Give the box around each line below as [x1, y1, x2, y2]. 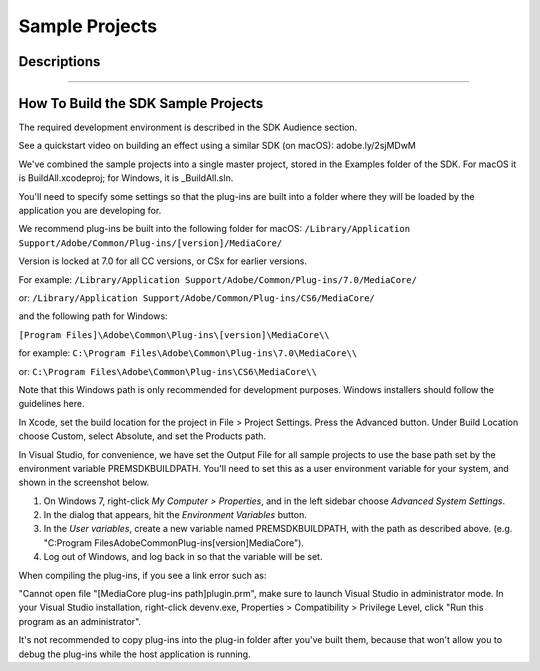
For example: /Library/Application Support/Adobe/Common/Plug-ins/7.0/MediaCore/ [18, 273, 417, 285]
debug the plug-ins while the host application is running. [18, 648, 251, 660]
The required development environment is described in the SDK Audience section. [18, 121, 358, 134]
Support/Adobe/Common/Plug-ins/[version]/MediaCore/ [18, 237, 283, 249]
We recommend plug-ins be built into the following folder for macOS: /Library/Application [18, 223, 410, 235]
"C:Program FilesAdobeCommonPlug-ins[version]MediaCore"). [43, 536, 305, 549]
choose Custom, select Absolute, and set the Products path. [18, 430, 267, 442]
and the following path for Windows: [18, 310, 169, 322]
